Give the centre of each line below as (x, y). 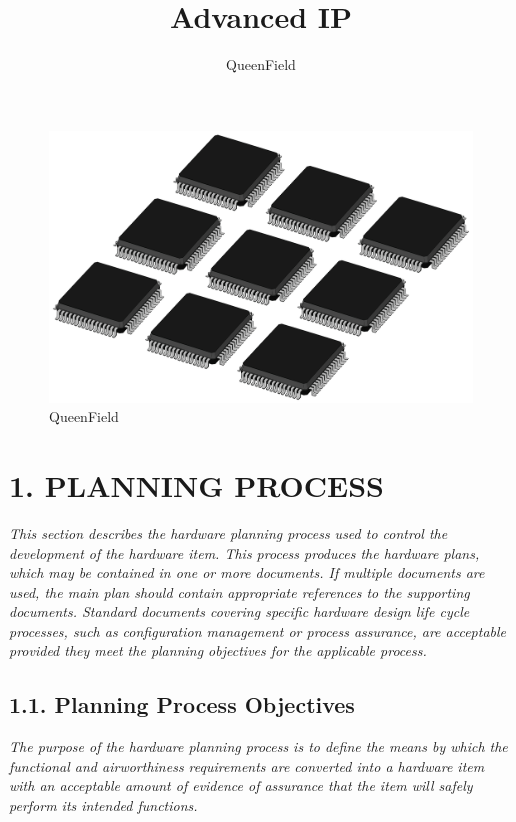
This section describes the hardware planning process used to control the (228, 532)
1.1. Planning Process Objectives (182, 704)
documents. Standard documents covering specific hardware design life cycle (239, 611)
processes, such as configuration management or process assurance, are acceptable (258, 630)
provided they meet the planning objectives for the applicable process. (218, 650)
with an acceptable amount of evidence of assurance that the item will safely (241, 785)
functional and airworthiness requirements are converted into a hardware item (247, 765)
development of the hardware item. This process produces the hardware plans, (244, 552)
